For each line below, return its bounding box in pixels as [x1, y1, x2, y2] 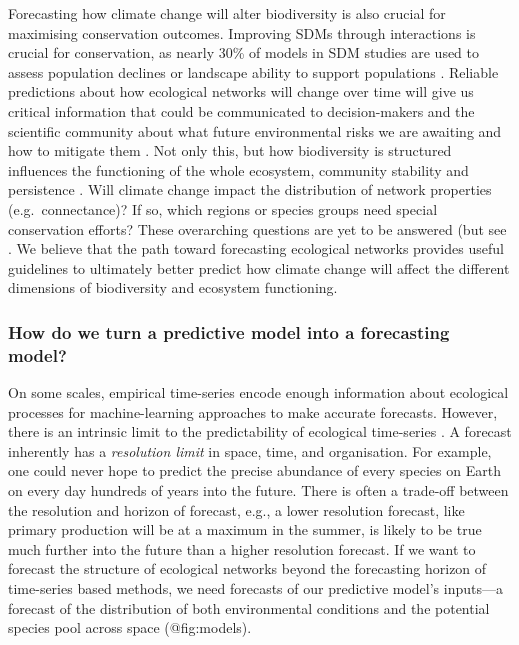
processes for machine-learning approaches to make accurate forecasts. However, [8, 401, 498, 422]
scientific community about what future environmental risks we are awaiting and [8, 120, 502, 141]
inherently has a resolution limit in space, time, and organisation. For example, [8, 440, 492, 461]
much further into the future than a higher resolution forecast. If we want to [8, 538, 476, 559]
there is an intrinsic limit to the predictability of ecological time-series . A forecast [8, 421, 512, 442]
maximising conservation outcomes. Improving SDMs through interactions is [8, 22, 476, 43]
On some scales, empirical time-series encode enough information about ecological [8, 382, 509, 403]
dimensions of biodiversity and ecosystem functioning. [8, 277, 338, 298]
